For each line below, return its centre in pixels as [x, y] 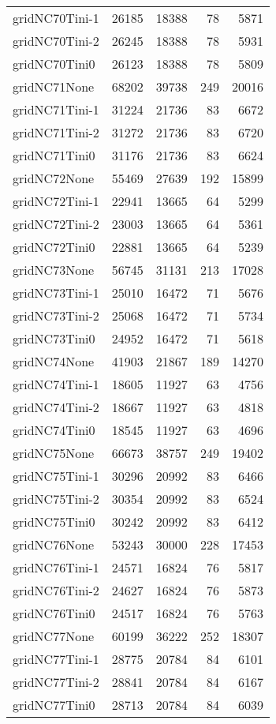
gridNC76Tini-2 [56, 590]
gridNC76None [54, 544]
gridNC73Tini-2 [56, 315]
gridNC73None [54, 270]
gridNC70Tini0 [54, 64]
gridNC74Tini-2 [56, 407]
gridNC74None [54, 361]
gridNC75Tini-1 [56, 476]
